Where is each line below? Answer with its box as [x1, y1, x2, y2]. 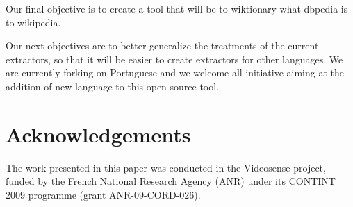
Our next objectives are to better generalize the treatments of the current [6, 38, 319, 53]
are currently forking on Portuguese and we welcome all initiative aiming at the [6, 65, 344, 80]
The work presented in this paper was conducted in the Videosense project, [6, 160, 326, 174]
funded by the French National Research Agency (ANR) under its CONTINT [6, 174, 336, 188]
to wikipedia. [6, 15, 61, 29]
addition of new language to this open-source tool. [6, 78, 220, 93]
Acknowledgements [6, 119, 191, 148]
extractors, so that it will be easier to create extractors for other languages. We [6, 51, 343, 66]
